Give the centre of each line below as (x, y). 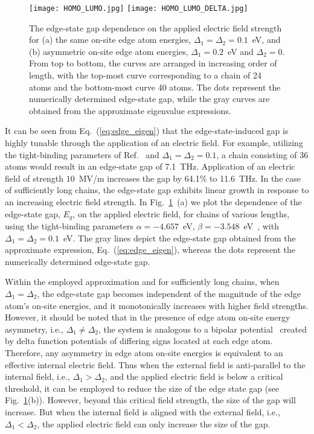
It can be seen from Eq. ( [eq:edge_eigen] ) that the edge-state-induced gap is (147, 131)
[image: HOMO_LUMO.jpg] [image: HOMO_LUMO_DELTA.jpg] (139, 8)
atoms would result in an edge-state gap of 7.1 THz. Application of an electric (150, 166)
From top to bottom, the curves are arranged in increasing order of (153, 63)
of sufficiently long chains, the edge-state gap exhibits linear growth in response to (157, 190)
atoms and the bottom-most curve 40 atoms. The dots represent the (155, 87)
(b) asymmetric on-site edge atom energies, (109, 51)
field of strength (34, 178)
